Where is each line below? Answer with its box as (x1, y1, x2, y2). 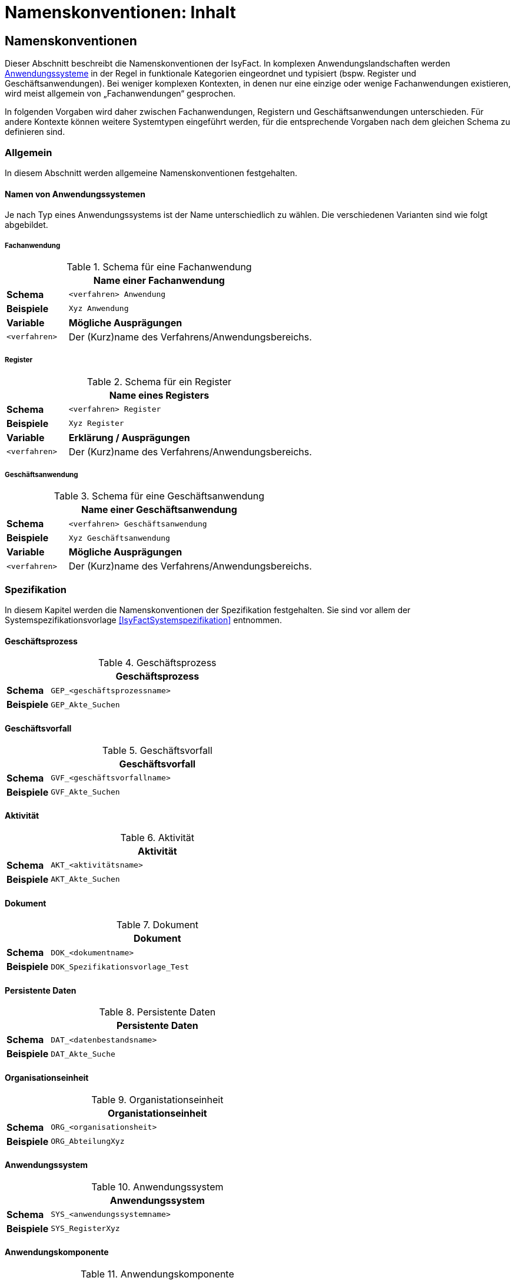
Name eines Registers (109, 389, 210, 401)
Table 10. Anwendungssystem (91, 1180, 224, 1193)
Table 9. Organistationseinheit (91, 1093, 224, 1106)
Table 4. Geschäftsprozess (98, 657, 217, 669)
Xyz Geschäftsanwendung (68, 533, 170, 542)
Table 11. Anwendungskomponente (80, 1268, 234, 1280)
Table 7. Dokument (116, 919, 198, 931)
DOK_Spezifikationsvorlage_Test (51, 962, 190, 971)
